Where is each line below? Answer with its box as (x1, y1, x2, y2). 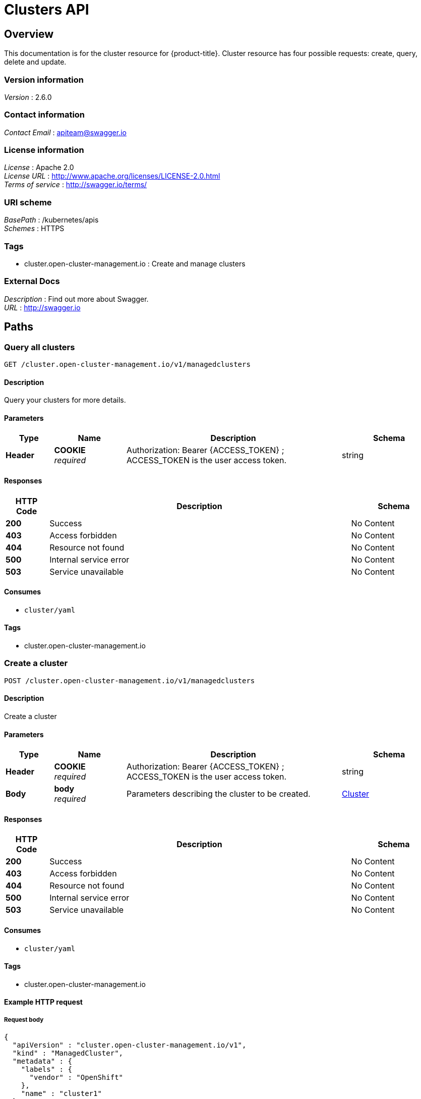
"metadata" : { (12, 1057, 72, 1066)
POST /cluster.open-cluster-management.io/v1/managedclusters (4, 676, 255, 685)
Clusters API (4, 1, 89, 18)
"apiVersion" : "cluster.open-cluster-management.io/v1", (12, 1041, 247, 1050)
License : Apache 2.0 (4, 163, 74, 172)
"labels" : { (21, 1065, 72, 1074)
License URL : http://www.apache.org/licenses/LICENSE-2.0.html (4, 172, 220, 181)
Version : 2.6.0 (4, 92, 52, 101)
